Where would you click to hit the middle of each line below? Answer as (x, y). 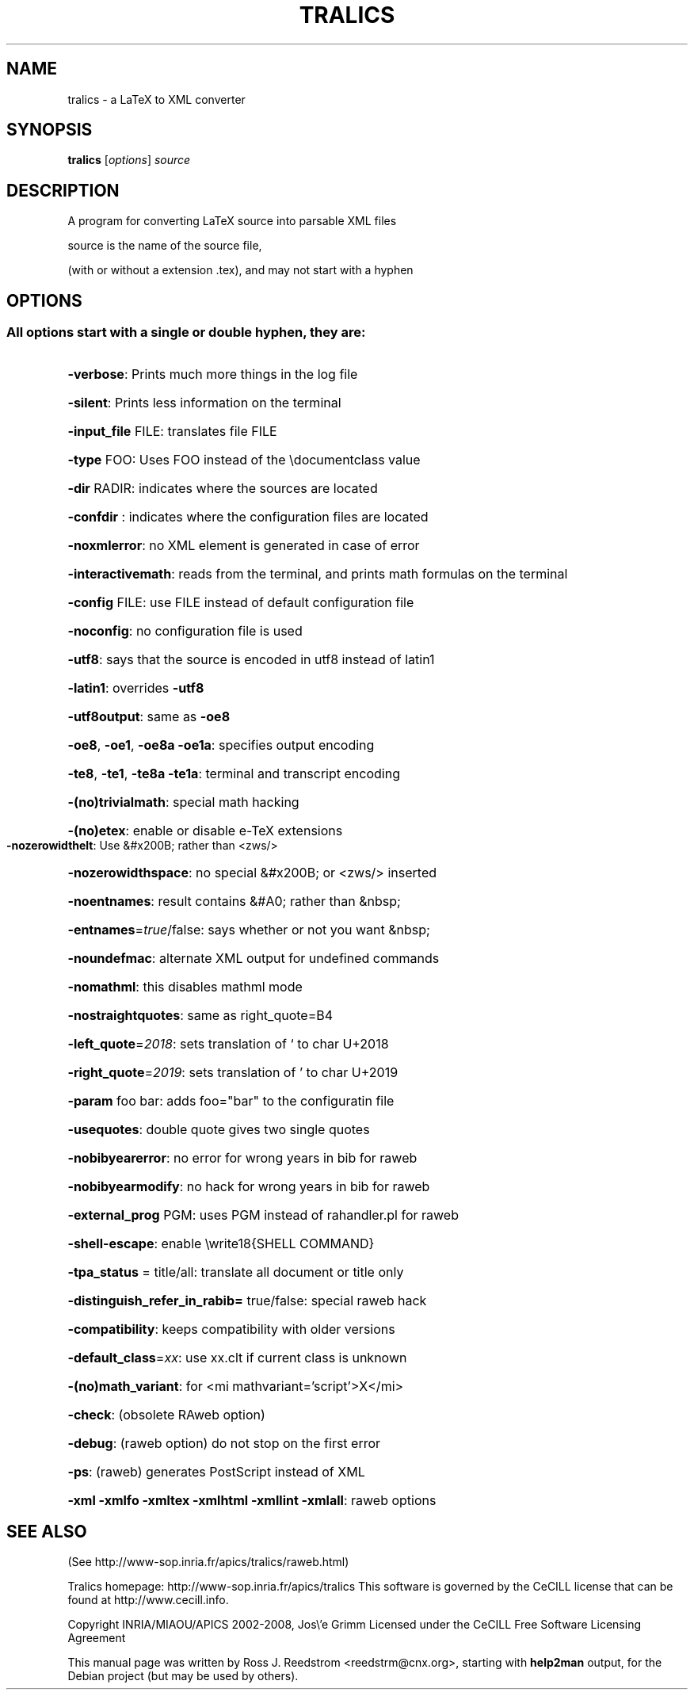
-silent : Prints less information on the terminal (204, 402)
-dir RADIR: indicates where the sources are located (223, 488)
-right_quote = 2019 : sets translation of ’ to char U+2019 (233, 1072)
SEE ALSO (47, 1531)
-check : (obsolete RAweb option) (166, 1414)
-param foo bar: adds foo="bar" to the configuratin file (231, 1100)
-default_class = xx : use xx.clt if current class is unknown (237, 1357)
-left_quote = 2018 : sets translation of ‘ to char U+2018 (228, 1043)
